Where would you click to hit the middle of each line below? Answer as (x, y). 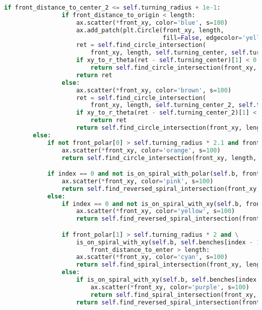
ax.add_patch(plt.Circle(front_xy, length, (150, 30)
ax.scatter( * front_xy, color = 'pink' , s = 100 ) (138, 181)
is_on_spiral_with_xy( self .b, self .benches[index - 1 (168, 242)
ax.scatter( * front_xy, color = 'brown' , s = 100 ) (154, 90)
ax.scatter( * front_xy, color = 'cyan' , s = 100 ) (152, 257)
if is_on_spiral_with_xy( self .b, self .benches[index (167, 280)
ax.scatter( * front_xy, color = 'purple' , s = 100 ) (170, 287)
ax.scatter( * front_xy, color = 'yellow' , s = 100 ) (156, 211)
